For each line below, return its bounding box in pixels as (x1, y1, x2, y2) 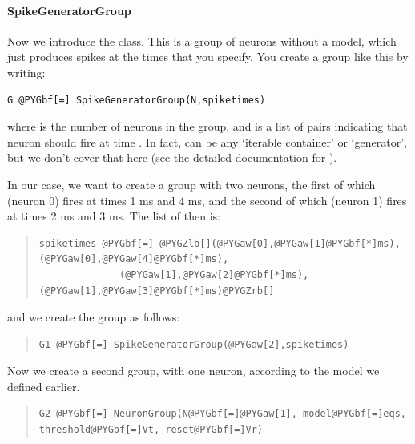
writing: (7, 63, 46, 80)
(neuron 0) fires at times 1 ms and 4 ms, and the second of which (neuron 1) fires (7, 192, 407, 208)
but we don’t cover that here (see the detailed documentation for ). (7, 149, 337, 166)
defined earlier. (7, 377, 80, 394)
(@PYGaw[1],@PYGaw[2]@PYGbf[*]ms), (119, 268, 309, 281)
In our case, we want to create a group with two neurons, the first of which (7, 176, 376, 192)
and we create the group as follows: (7, 309, 180, 325)
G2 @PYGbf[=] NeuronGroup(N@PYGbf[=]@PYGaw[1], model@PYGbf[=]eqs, (38, 408, 406, 420)
